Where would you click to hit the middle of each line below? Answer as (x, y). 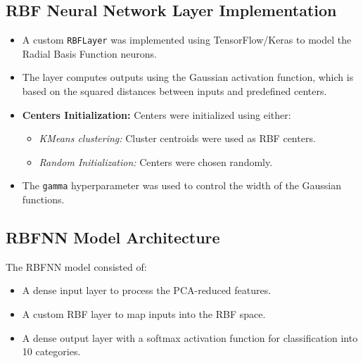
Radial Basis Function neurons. (89, 53)
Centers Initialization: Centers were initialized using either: (157, 114)
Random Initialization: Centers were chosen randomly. (156, 161)
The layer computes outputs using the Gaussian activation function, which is (188, 77)
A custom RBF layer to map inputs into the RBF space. (144, 314)
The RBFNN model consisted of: (76, 266)
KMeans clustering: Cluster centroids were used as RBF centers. (177, 138)
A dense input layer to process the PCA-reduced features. (147, 290)
